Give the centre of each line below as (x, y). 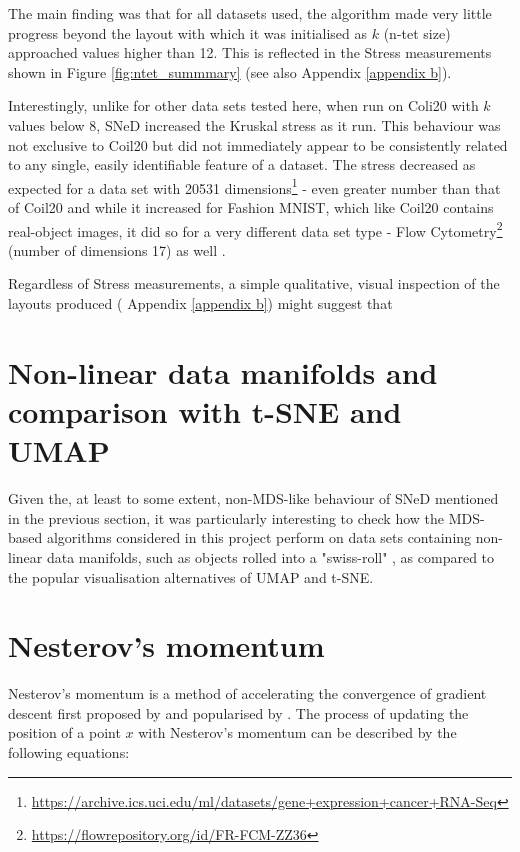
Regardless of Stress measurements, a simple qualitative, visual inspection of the (254, 283)
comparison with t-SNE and (205, 411)
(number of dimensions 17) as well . (117, 249)
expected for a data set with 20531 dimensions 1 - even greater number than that (254, 186)
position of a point (64, 732)
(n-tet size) (417, 32)
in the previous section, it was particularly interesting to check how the (226, 517)
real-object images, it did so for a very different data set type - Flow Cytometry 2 (255, 229)
